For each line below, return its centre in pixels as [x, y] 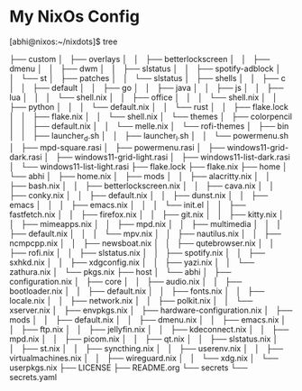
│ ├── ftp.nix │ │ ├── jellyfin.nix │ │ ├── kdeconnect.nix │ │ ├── [149, 329]
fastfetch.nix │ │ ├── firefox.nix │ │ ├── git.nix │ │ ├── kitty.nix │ [146, 214]
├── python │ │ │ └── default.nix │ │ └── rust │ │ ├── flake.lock [149, 106]
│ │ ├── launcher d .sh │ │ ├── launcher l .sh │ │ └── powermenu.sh [149, 136]
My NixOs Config [74, 17]
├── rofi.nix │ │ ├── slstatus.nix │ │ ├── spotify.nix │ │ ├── [137, 252]
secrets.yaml [33, 377]
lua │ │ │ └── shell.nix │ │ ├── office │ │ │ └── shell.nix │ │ [143, 97]
